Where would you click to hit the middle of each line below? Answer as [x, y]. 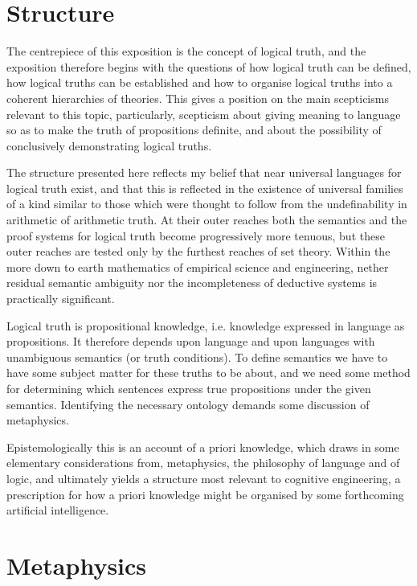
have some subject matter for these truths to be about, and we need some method [208, 373]
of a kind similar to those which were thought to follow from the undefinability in [207, 204]
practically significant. [61, 299]
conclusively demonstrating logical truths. [109, 145]
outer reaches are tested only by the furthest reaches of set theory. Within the [198, 251]
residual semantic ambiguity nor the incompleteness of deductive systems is [192, 283]
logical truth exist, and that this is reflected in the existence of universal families [205, 188]
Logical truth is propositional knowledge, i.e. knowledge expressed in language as [206, 325]
